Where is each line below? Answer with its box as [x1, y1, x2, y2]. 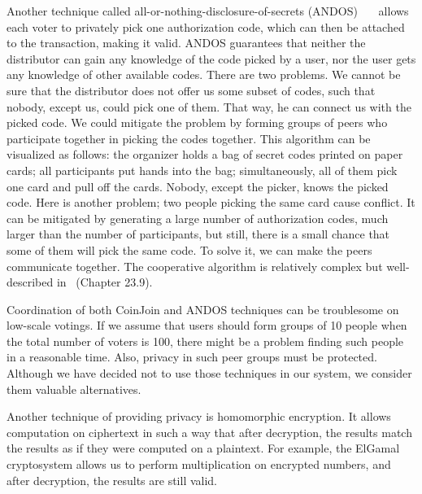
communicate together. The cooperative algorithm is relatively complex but [7, 257, 383, 274]
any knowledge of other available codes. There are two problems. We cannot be [7, 66, 401, 83]
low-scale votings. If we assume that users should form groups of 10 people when [7, 317, 407, 334]
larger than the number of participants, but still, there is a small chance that [7, 225, 390, 243]
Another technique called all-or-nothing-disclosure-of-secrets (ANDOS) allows [7, 2, 409, 19]
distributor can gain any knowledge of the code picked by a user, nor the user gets [7, 50, 416, 67]
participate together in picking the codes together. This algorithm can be [7, 129, 371, 146]
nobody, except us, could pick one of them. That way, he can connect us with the [7, 98, 411, 115]
